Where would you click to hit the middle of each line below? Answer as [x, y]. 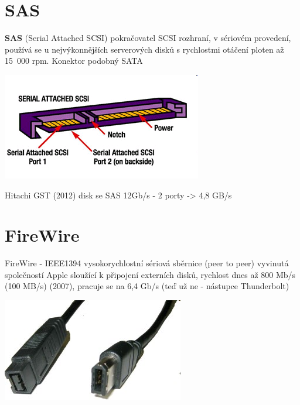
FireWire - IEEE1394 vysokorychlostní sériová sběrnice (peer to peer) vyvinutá [147, 263]
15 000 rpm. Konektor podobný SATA [74, 61]
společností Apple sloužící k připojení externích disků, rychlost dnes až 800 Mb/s [150, 274]
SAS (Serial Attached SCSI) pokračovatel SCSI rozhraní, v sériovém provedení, [148, 38]
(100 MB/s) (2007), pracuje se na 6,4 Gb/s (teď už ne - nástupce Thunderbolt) [147, 286]
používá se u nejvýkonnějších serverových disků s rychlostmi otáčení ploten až [144, 49]
